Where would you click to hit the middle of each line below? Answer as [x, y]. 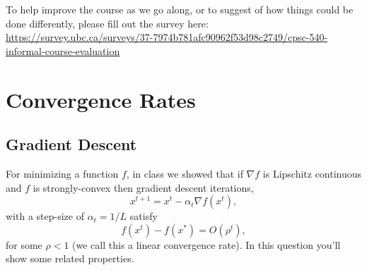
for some [24, 244]
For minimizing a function [62, 173]
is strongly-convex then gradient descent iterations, [143, 187]
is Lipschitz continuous [312, 173]
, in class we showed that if [185, 173]
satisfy [144, 216]
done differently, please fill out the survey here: [107, 23]
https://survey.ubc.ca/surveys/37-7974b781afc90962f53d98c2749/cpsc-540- [167, 37]
